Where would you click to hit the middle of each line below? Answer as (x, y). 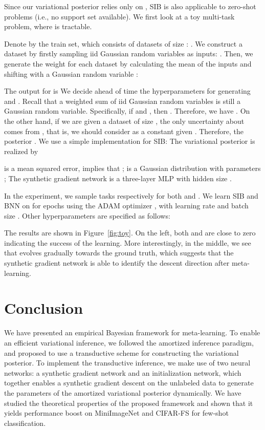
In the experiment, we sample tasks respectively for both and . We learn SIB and (131, 195)
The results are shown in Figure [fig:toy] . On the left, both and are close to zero (130, 233)
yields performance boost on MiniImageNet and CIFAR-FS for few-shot (116, 413)
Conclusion (44, 308)
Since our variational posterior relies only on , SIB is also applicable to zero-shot (130, 6)
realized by (21, 151)
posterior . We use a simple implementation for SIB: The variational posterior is (130, 141)
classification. (25, 423)
